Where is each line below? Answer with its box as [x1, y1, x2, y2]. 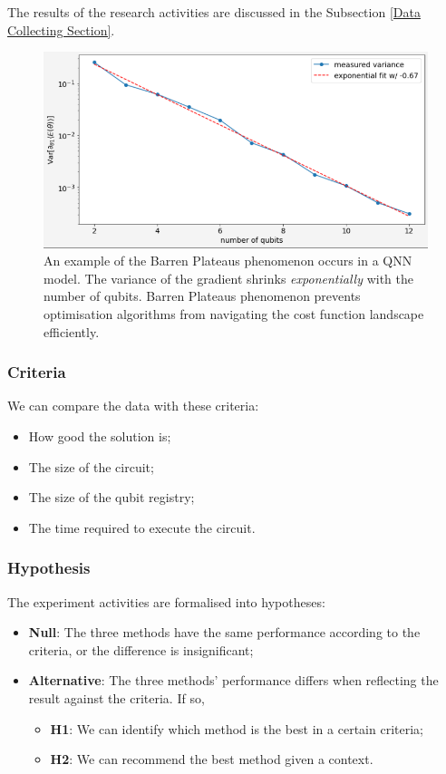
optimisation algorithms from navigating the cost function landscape [44, 304, 424, 323]
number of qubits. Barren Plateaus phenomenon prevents [44, 286, 361, 305]
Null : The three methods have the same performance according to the [28, 623, 421, 642]
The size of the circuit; [28, 457, 154, 476]
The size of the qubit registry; [28, 488, 195, 507]
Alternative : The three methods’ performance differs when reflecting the [28, 671, 439, 690]
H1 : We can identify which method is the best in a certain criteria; [50, 719, 423, 738]
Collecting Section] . [7, 20, 115, 39]
